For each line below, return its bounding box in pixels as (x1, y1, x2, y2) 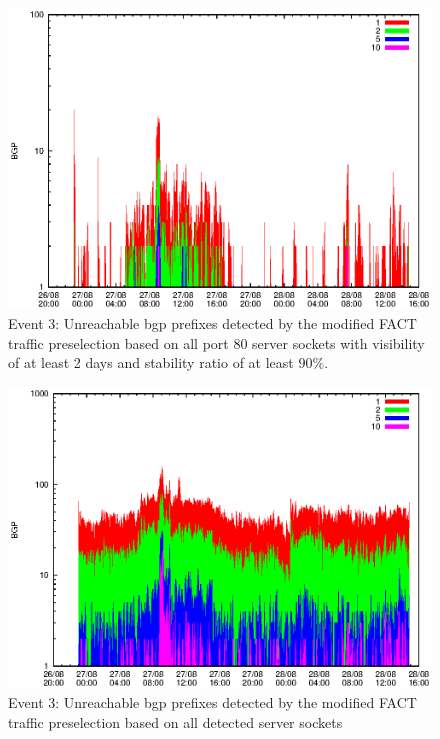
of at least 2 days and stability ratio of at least (8, 352, 294, 373)
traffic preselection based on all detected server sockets (8, 711, 343, 732)
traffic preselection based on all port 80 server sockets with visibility (8, 332, 425, 353)
